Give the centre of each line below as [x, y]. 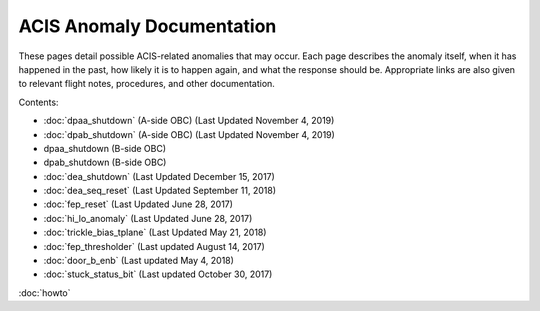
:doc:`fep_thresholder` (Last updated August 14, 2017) [154, 246]
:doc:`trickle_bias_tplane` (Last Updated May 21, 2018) [155, 232]
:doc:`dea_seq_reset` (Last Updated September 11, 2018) [160, 191]
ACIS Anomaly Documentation [147, 26]
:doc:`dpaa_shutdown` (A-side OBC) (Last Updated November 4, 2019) [189, 121]
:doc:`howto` [44, 292]
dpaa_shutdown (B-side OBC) [105, 148]
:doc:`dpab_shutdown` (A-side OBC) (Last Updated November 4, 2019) [189, 134]
